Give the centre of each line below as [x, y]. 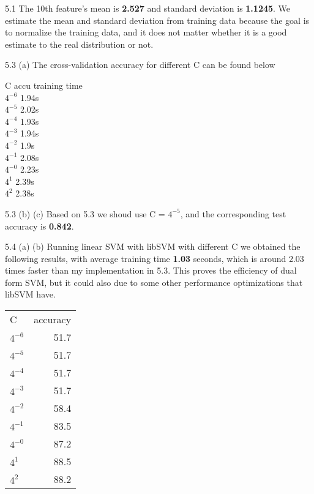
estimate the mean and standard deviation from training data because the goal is [157, 20]
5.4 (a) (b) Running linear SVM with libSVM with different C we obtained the [153, 246]
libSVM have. [30, 294]
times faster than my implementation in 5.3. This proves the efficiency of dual [151, 270]
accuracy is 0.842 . [39, 226]
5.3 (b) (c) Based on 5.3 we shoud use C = [85, 213]
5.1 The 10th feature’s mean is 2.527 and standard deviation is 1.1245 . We [148, 8]
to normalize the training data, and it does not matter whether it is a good [146, 32]
